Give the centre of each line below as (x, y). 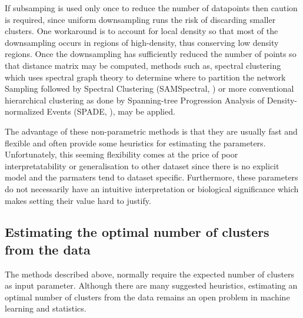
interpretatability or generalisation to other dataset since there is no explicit (142, 165)
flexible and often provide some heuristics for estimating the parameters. (135, 143)
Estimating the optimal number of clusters (137, 232)
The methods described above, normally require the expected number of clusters (150, 274)
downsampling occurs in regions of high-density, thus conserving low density (142, 42)
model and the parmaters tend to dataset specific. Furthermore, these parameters (151, 177)
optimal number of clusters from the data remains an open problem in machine (147, 297)
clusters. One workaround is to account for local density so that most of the (141, 31)
